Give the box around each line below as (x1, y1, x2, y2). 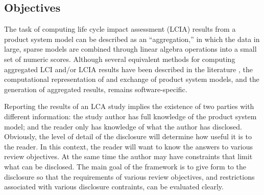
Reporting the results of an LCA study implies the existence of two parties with (4, 101, 254, 112)
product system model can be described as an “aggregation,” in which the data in (4, 33, 260, 44)
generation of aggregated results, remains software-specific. (4, 83, 187, 94)
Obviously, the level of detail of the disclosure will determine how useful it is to (4, 131, 252, 142)
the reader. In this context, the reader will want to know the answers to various (4, 141, 253, 151)
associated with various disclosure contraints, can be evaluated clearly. (4, 181, 224, 192)
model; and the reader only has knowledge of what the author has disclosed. (4, 121, 242, 132)
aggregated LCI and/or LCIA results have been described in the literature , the (4, 63, 253, 74)
